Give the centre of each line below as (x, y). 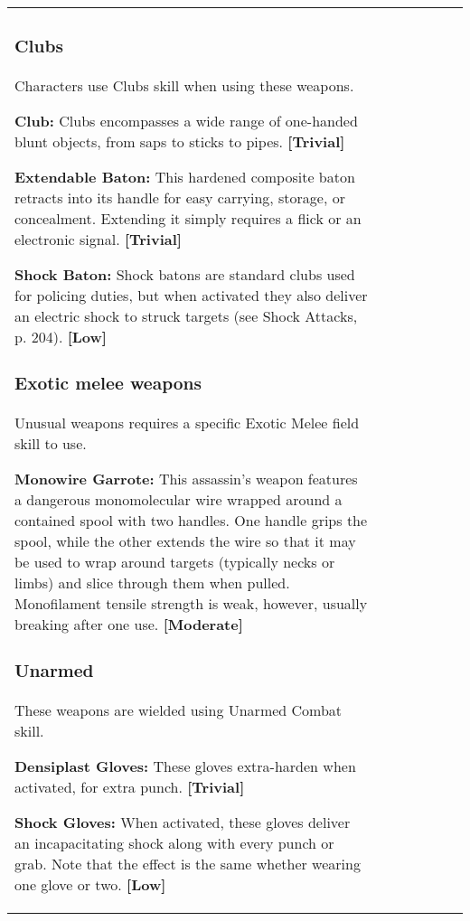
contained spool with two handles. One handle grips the (191, 520)
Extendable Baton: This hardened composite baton (185, 176)
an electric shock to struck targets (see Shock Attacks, (186, 315)
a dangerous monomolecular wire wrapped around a (179, 499)
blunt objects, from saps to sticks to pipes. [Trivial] (180, 141)
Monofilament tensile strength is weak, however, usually (191, 603)
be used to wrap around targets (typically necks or (175, 561)
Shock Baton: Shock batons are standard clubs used (185, 274)
